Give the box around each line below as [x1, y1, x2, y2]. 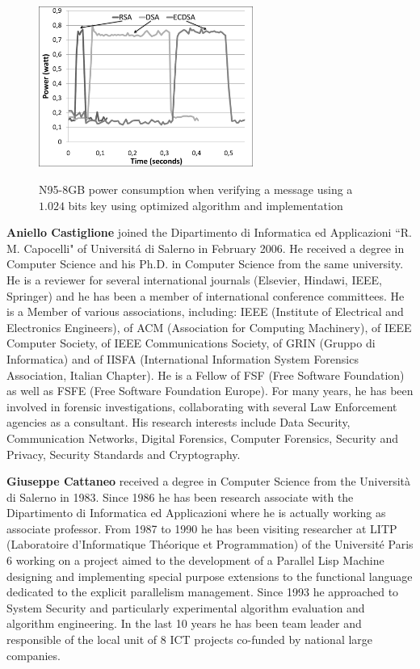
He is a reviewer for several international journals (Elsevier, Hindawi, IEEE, [6, 271, 382, 288]
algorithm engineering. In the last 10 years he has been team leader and [6, 615, 362, 632]
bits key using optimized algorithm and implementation [68, 196, 343, 213]
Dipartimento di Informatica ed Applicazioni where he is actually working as [6, 504, 386, 521]
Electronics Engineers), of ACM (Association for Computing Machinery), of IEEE [6, 318, 412, 335]
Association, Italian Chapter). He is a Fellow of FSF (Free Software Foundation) [6, 366, 405, 383]
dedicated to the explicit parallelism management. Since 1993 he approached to [6, 583, 399, 600]
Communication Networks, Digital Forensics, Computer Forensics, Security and [6, 429, 398, 446]
